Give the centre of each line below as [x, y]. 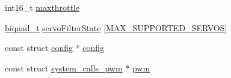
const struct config [39, 48]
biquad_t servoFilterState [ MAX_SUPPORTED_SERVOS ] [116, 27]
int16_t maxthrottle [42, 7]
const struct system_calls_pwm [64, 67]
